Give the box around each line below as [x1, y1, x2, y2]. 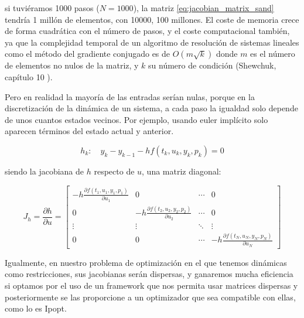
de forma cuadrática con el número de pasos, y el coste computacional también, [5, 25, 290, 37]
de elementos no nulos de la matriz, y [5, 59, 139, 71]
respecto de [94, 165, 135, 177]
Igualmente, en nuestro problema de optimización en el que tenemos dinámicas [5, 256, 287, 268]
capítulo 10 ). [5, 70, 53, 83]
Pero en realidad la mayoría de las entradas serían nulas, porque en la [5, 90, 255, 102]
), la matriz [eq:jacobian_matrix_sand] [133, 2, 274, 13]
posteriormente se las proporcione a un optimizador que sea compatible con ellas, [5, 290, 296, 303]
